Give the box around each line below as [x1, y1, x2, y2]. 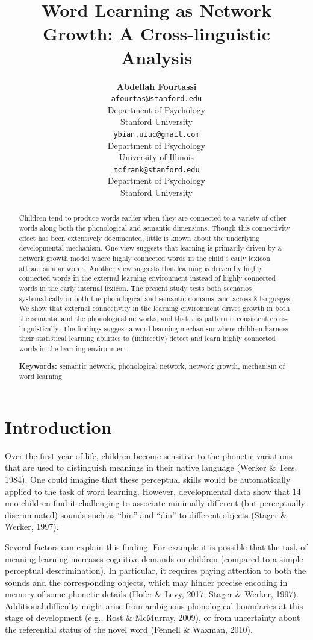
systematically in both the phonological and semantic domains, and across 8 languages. [19, 293, 292, 303]
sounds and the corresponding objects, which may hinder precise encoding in [5, 576, 288, 588]
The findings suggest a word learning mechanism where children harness [62, 323, 288, 333]
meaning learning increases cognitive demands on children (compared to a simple [5, 552, 303, 565]
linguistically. [19, 323, 60, 333]
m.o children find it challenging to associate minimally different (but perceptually [5, 497, 305, 509]
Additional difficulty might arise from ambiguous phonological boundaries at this [5, 599, 303, 612]
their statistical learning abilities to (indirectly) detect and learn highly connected [19, 333, 276, 344]
